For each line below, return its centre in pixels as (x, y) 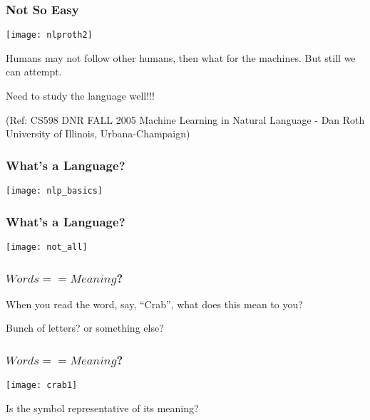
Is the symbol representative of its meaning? (102, 408)
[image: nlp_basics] (55, 191)
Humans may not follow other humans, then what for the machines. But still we (181, 57)
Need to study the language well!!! (80, 96)
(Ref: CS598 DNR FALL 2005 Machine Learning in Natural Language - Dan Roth (185, 119)
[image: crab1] (42, 385)
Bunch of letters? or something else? (85, 328)
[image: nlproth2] (49, 35)
